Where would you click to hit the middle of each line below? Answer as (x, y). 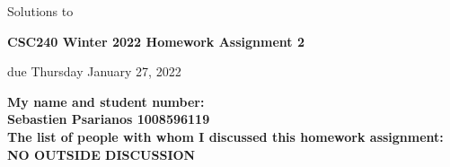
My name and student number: (106, 101)
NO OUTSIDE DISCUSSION (101, 154)
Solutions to (40, 11)
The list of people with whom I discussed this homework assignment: (225, 136)
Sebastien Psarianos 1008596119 (109, 119)
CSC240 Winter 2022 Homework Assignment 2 (156, 41)
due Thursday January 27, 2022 (94, 71)
